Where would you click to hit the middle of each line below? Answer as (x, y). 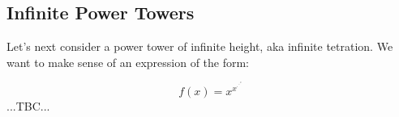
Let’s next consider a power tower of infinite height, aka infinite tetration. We (200, 46)
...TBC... (28, 105)
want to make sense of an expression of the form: (128, 62)
